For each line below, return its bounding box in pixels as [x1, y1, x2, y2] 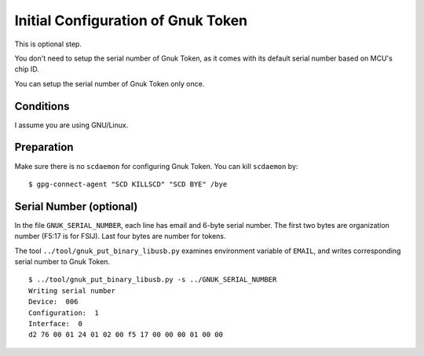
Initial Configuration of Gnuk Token [14, 12, 248, 29]
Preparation [14, 141, 74, 154]
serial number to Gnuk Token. [14, 257, 110, 266]
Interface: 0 [28, 319, 82, 328]
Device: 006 [28, 297, 79, 306]
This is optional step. [14, 39, 82, 49]
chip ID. [14, 64, 39, 74]
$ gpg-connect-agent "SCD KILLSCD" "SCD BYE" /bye [28, 179, 228, 189]
